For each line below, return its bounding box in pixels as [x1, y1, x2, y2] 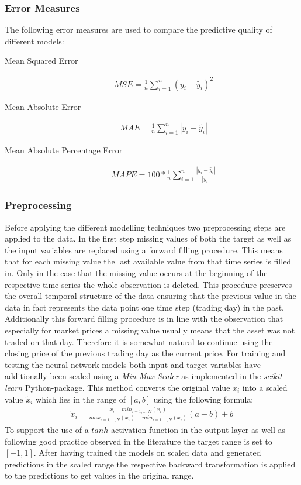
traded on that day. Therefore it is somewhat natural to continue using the [5, 335, 273, 348]
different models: [5, 35, 64, 47]
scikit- [263, 370, 285, 382]
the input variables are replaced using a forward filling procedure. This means [5, 243, 283, 256]
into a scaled [242, 381, 288, 393]
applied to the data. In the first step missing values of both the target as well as [5, 232, 292, 245]
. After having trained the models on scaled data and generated [33, 446, 261, 459]
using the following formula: [153, 393, 254, 405]
